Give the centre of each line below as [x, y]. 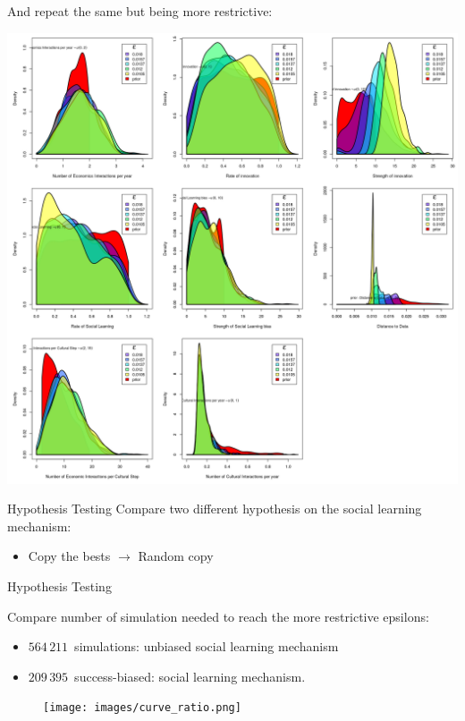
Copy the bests [69, 556]
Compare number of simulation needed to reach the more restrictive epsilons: [218, 616]
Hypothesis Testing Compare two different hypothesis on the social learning [215, 509]
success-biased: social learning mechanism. [190, 676]
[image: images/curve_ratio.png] [142, 708]
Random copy [176, 556]
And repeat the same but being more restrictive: [140, 11]
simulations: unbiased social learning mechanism [207, 646]
